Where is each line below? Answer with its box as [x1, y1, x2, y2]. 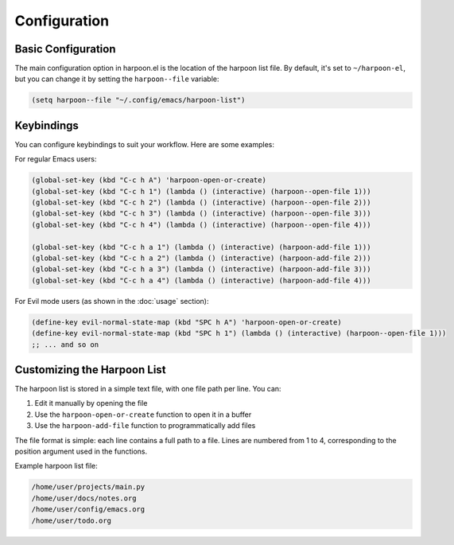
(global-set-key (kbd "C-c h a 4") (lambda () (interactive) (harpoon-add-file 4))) [31, 275, 371, 285]
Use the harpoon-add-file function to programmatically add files [34, 421, 256, 430]
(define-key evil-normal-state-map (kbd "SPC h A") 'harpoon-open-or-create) [31, 317, 342, 326]
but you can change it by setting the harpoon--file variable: [14, 74, 219, 84]
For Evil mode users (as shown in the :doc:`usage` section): [14, 296, 210, 306]
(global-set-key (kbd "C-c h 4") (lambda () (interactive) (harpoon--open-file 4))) [31, 220, 371, 229]
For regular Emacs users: [14, 154, 97, 164]
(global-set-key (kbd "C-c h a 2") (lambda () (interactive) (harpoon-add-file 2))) [31, 254, 371, 263]
